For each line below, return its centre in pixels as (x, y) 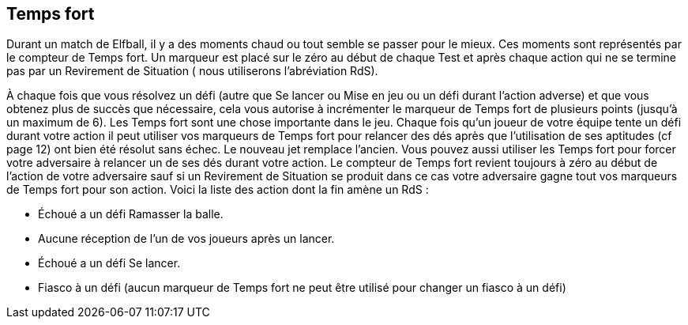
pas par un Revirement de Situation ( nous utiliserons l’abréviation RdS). (192, 71)
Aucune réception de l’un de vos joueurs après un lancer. (186, 239)
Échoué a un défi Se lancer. (109, 263)
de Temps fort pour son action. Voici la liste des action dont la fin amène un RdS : (218, 190)
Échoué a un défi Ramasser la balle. (131, 214)
